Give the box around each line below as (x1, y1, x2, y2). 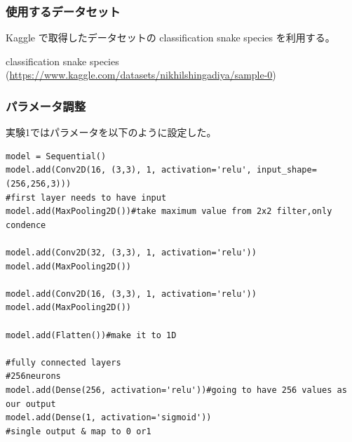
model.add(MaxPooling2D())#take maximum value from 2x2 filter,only (6, 206, 332, 217)
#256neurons (6, 371, 61, 382)
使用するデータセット (6, 2, 121, 20)
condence (6, 220, 46, 230)
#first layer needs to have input (6, 192, 167, 203)
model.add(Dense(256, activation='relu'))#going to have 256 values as (6, 384, 347, 395)
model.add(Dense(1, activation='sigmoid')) (6, 413, 212, 423)
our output (6, 399, 56, 409)
